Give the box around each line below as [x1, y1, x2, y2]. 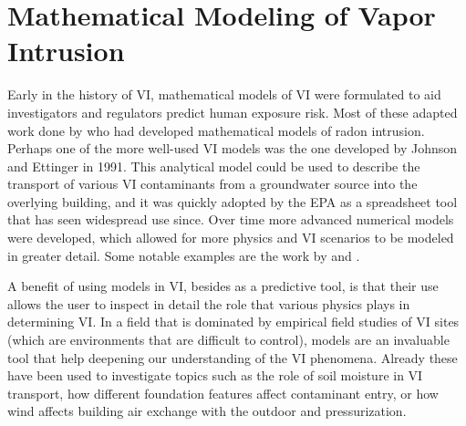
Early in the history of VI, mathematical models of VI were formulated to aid [7, 85, 441, 104]
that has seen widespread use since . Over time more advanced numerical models [7, 210, 454, 229]
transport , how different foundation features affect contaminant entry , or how [7, 383, 439, 402]
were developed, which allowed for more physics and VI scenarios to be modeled [7, 228, 454, 247]
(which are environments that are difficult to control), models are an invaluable [7, 330, 450, 349]
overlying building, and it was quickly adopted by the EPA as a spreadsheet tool [7, 192, 458, 211]
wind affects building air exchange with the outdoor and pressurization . [7, 401, 407, 421]
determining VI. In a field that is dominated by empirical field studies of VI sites [7, 312, 460, 331]
